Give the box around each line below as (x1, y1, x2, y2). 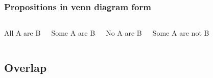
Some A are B (51, 28, 96, 38)
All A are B (4, 28, 41, 38)
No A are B (106, 28, 142, 38)
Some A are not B (152, 28, 209, 38)
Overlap (4, 60, 47, 75)
